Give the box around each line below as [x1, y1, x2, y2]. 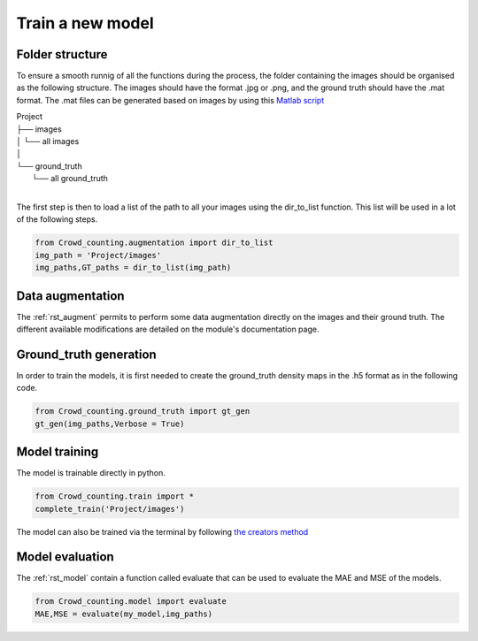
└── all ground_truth [32, 173, 108, 184]
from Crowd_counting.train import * [35, 492, 195, 501]
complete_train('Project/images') [35, 504, 185, 514]
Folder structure [16, 47, 108, 62]
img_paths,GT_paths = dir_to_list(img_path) [35, 263, 232, 273]
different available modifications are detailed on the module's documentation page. [16, 324, 320, 335]
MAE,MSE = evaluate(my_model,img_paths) [35, 608, 212, 619]
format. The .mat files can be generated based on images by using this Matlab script [16, 95, 325, 105]
